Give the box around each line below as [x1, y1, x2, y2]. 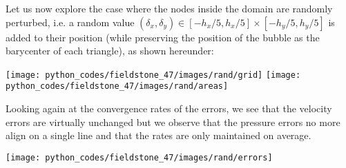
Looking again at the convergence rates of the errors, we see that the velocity [6, 101, 332, 116]
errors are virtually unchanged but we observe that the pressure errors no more [6, 114, 340, 129]
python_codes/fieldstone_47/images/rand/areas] [6, 81, 229, 92]
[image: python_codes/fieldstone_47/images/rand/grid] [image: [6, 70, 301, 80]
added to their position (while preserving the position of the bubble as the [6, 30, 320, 44]
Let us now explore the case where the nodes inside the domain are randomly [6, 1, 333, 15]
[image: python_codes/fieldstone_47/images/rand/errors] [6, 152, 273, 162]
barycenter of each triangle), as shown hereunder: [6, 43, 214, 58]
